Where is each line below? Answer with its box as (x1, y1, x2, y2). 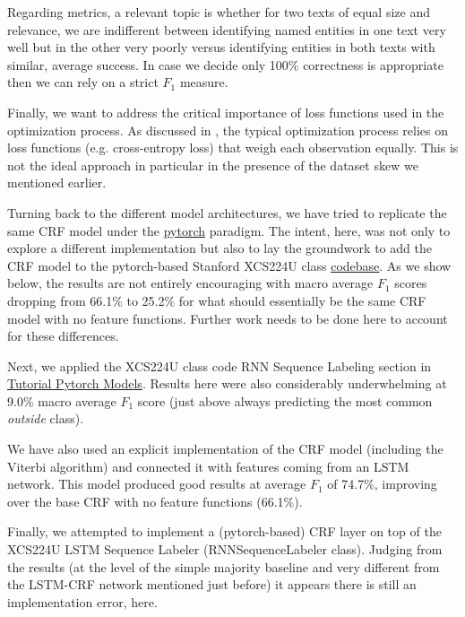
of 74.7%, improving (327, 474, 437, 493)
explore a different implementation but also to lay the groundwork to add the (7, 239, 432, 257)
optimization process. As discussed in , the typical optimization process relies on (7, 120, 448, 139)
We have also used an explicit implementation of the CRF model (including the (7, 439, 443, 458)
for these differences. (7, 326, 119, 345)
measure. (179, 73, 228, 91)
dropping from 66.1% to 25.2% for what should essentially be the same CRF (7, 291, 426, 309)
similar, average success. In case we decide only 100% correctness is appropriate (7, 55, 443, 74)
